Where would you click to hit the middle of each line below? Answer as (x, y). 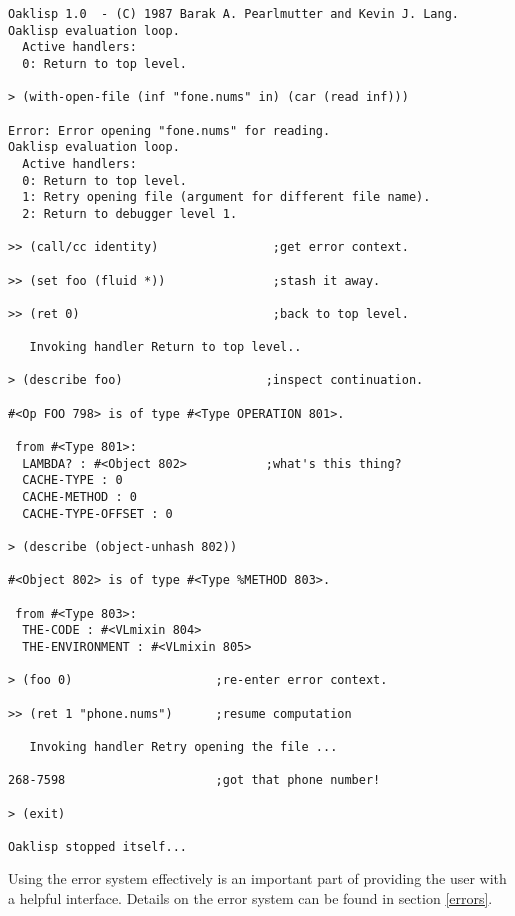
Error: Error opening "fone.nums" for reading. (169, 130)
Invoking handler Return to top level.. (165, 347)
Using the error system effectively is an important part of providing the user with (257, 878)
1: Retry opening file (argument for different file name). (226, 197)
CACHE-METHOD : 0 (79, 497)
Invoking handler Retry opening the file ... (183, 746)
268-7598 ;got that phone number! (194, 780)
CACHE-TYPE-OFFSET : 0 (97, 513)
